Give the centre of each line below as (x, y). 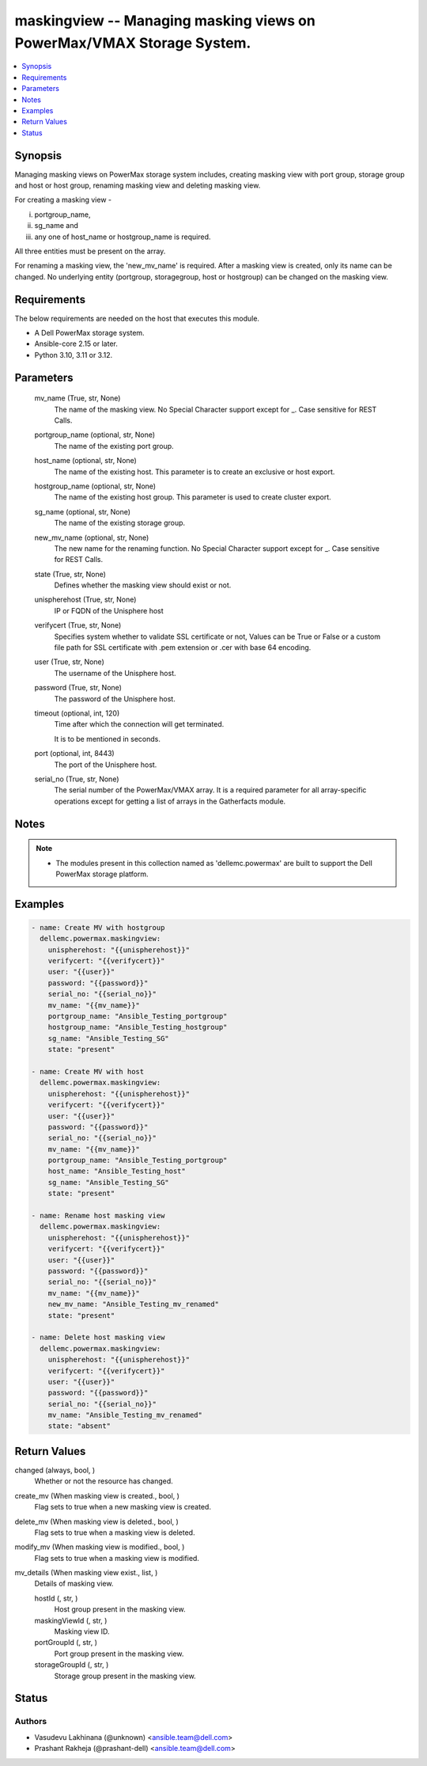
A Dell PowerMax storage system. (90, 333)
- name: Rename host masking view (98, 1216)
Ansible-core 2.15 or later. (76, 344)
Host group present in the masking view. (120, 1609)
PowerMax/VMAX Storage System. (133, 43)
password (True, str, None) (78, 688)
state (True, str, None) (70, 574)
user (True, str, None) (69, 662)
